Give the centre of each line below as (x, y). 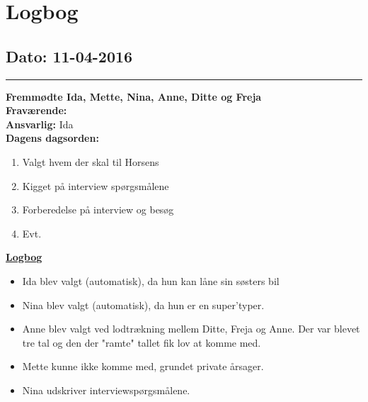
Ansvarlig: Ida (40, 124)
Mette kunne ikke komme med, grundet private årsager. (143, 366)
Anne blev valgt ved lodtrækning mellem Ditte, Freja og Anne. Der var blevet (191, 329)
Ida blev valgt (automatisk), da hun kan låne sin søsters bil (151, 280)
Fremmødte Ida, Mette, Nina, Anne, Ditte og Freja (134, 96)
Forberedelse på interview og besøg (98, 210)
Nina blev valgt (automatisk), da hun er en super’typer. (143, 305)
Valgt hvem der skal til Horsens (91, 161)
